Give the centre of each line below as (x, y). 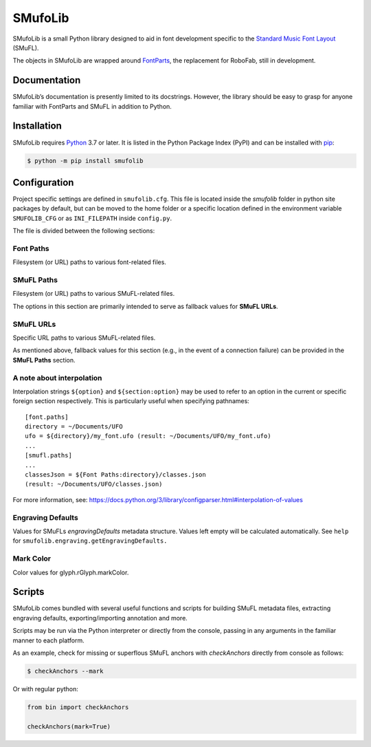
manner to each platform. (49, 640)
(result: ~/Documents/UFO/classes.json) (94, 484)
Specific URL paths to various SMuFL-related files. (84, 338)
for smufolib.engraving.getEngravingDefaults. (90, 541)
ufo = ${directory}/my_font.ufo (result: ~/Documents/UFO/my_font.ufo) (148, 436)
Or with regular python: (46, 689)
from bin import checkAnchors (78, 707)
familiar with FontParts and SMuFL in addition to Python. (92, 106)
